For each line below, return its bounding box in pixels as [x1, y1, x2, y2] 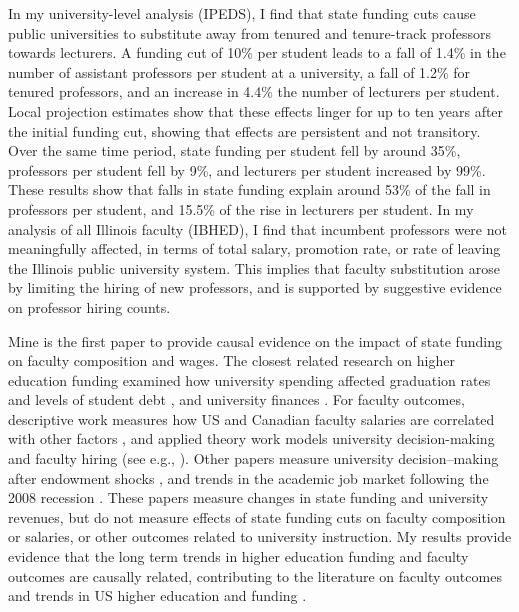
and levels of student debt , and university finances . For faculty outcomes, [8, 389, 465, 410]
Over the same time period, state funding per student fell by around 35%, [8, 140, 461, 161]
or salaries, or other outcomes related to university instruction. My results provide [8, 526, 512, 547]
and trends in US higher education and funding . [8, 585, 307, 606]
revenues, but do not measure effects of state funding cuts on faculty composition [8, 506, 506, 527]
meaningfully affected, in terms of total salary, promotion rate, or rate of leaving [8, 238, 501, 259]
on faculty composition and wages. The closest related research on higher [8, 350, 455, 371]
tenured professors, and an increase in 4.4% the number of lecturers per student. [8, 81, 500, 102]
